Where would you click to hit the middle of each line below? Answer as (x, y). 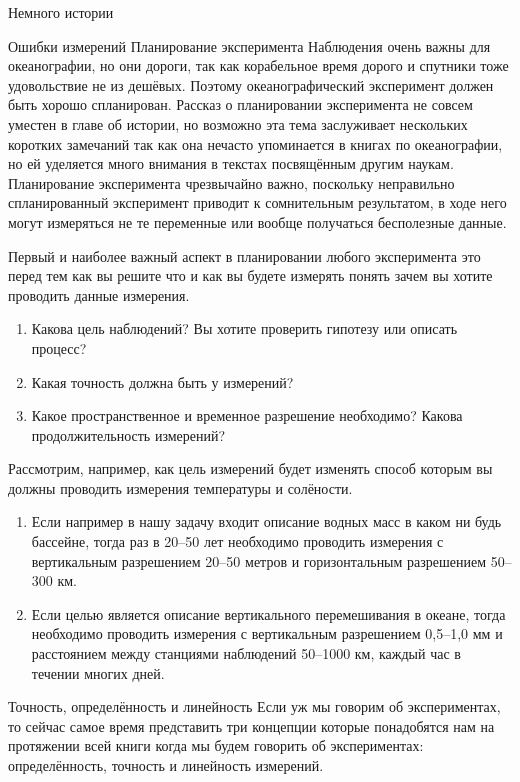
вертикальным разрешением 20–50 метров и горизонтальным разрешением (259, 560)
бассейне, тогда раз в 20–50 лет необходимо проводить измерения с (237, 541)
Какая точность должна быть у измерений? (162, 381)
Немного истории (61, 12)
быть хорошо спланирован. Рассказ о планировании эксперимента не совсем (240, 104)
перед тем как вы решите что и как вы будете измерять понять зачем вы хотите (250, 275)
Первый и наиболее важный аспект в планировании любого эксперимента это (244, 255)
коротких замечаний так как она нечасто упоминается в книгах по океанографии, (255, 143)
